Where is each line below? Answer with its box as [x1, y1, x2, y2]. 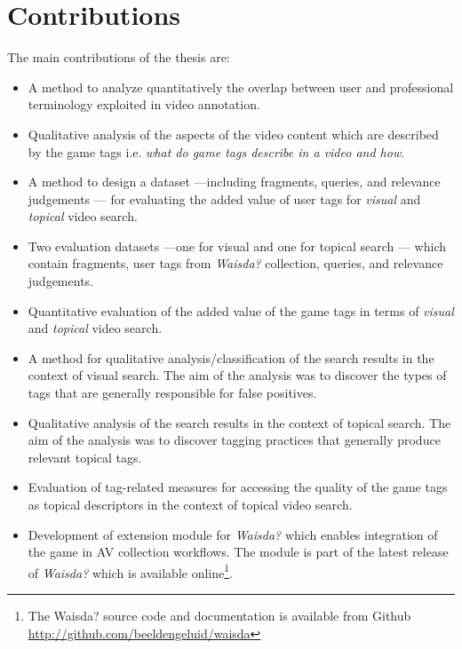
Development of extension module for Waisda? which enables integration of [28, 525, 438, 543]
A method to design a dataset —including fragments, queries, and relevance [28, 172, 441, 191]
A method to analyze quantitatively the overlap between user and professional [28, 77, 454, 96]
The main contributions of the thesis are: [7, 48, 230, 67]
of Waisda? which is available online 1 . [28, 560, 233, 582]
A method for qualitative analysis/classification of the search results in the [28, 348, 434, 367]
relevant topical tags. [28, 447, 142, 466]
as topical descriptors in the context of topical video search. [28, 495, 353, 513]
